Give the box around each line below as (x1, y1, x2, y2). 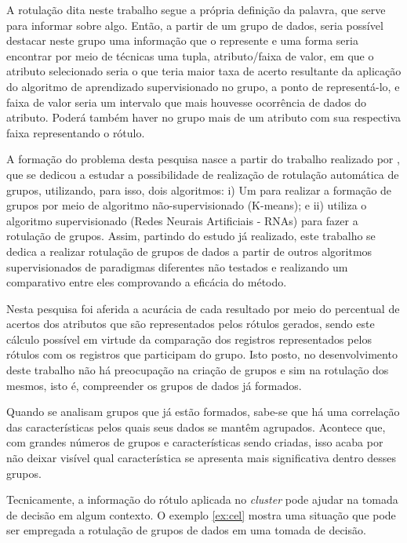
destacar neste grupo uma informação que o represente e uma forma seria (6, 32, 358, 49)
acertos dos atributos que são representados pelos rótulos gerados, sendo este (6, 315, 375, 332)
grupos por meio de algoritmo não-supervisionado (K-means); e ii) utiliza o (6, 197, 367, 213)
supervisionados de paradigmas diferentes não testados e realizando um (6, 258, 348, 275)
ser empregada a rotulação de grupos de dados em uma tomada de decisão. (6, 522, 366, 538)
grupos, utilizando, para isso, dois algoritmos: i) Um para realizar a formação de (6, 181, 392, 198)
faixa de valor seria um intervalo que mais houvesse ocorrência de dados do (6, 93, 367, 110)
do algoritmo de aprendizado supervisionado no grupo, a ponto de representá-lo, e (6, 78, 400, 94)
